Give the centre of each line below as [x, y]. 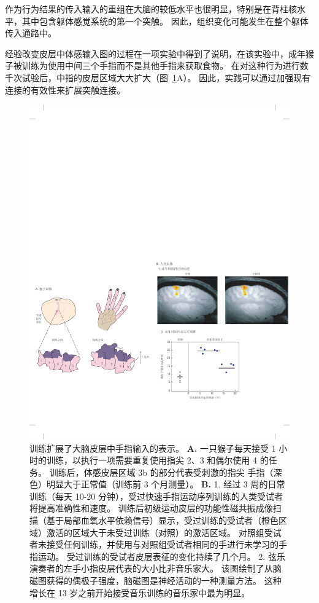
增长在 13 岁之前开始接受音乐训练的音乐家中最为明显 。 [140, 592]
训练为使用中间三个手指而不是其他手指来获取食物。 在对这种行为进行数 [165, 65]
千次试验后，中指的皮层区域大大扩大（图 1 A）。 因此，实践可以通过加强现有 [158, 77]
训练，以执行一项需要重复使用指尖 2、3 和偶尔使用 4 [152, 460]
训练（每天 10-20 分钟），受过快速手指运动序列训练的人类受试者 [156, 496]
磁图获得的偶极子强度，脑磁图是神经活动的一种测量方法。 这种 [156, 581]
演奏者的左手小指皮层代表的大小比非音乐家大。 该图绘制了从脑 [156, 568]
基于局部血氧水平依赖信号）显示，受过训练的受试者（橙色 [162, 520]
